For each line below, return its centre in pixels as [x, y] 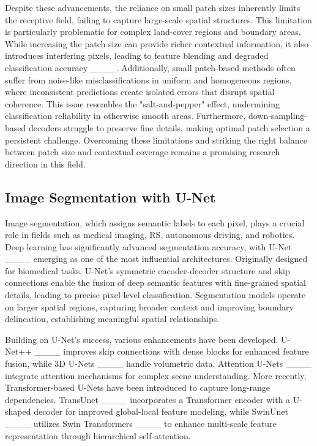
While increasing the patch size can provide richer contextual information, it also [157, 43]
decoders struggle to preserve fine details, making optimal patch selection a [169, 127]
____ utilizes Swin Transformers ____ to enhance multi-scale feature [141, 424]
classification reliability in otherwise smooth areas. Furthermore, [125, 116]
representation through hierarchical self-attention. [98, 435]
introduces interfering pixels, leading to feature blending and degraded [137, 56]
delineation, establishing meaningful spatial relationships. [112, 319]
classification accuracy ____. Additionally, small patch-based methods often [150, 67]
